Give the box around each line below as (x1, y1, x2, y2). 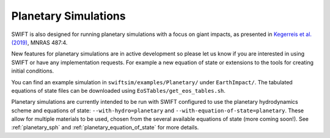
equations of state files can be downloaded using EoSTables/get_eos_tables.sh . (11, 87, 226, 94)
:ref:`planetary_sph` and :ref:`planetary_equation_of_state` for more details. (11, 124, 199, 131)
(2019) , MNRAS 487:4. (11, 38, 68, 46)
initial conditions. (11, 67, 54, 74)
